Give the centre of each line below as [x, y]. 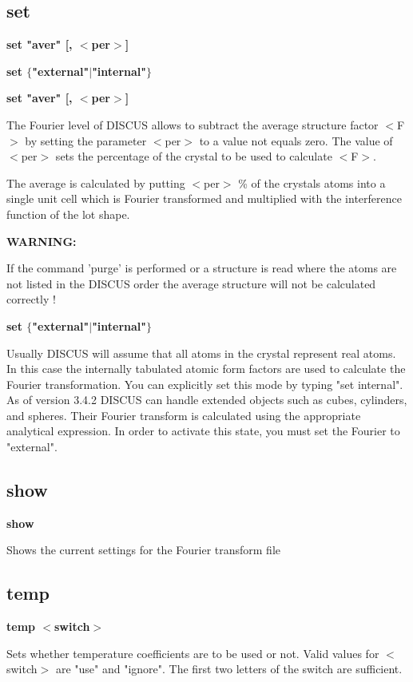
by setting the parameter [86, 140]
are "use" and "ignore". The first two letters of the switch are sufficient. [229, 669]
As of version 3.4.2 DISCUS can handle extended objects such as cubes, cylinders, [207, 400]
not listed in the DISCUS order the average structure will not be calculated [191, 283]
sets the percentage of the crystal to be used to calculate [194, 156]
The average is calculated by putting [96, 182]
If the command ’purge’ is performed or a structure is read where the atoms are [202, 268]
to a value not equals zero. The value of [296, 140]
